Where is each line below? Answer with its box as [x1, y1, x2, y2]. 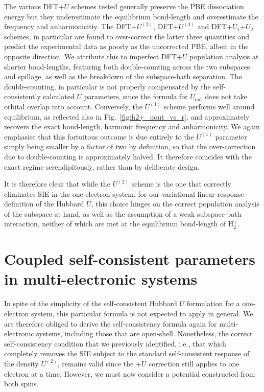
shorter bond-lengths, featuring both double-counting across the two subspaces [4, 61, 250, 72]
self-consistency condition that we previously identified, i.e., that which [4, 338, 226, 349]
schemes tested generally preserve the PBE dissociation [71, 1, 244, 11]
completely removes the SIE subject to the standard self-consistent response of [4, 348, 250, 359]
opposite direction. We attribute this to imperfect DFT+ [4, 51, 182, 61]
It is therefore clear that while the [4, 178, 110, 189]
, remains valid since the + [57, 358, 141, 368]
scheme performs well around [163, 101, 255, 111]
